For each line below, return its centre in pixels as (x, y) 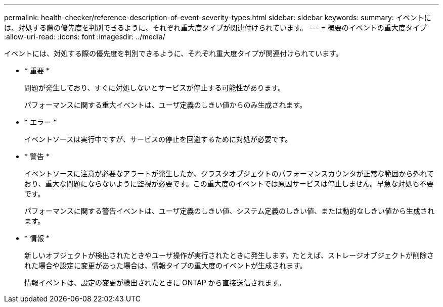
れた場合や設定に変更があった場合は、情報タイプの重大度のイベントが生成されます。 (166, 265)
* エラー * (40, 122)
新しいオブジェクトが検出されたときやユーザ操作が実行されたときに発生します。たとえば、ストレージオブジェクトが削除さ (229, 255)
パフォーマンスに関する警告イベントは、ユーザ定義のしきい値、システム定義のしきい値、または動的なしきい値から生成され (230, 211)
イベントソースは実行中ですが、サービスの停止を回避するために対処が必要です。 (158, 139)
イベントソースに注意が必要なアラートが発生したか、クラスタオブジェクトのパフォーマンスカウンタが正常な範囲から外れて (229, 173)
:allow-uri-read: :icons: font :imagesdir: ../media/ (85, 37)
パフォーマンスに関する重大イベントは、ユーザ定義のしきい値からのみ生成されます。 (166, 105)
